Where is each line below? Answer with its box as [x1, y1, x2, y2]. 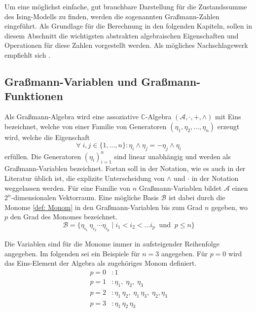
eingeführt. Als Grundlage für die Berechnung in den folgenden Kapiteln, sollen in [4, 21, 252, 31]
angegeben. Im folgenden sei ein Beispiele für [4, 248, 140, 258]
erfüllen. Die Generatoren [4, 151, 81, 161]
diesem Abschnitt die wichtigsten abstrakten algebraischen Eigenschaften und [4, 30, 239, 40]
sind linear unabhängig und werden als [114, 151, 231, 161]
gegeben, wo [211, 202, 248, 212]
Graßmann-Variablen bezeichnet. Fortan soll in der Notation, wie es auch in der [4, 163, 246, 173]
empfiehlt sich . [4, 49, 51, 60]
